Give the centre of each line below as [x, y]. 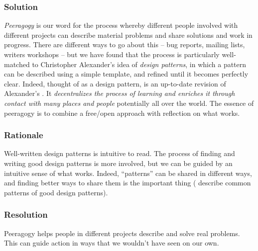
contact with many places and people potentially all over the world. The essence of [129, 103]
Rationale [24, 135]
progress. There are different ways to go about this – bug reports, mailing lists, [125, 44]
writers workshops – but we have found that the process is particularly [112, 54]
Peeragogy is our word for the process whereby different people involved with [121, 25]
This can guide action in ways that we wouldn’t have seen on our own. [112, 243]
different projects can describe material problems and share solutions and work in [128, 35]
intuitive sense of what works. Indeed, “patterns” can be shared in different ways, [128, 173]
